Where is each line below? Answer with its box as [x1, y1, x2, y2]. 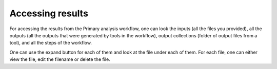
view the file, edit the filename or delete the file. [9, 56, 110, 62]
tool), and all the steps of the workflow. [9, 40, 92, 46]
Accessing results [9, 8, 88, 19]
